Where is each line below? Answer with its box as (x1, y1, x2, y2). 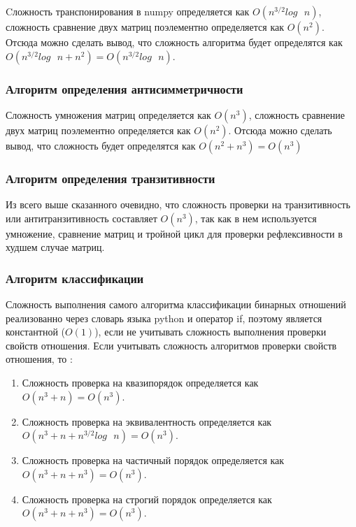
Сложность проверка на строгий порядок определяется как (22, 491, 272, 506)
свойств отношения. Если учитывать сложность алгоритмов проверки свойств (6, 338, 337, 352)
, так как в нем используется (194, 210, 317, 225)
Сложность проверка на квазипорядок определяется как (22, 375, 259, 389)
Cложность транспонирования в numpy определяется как (6, 4, 250, 18)
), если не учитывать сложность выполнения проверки (94, 324, 327, 339)
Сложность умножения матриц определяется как (6, 107, 211, 122)
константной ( (6, 324, 66, 339)
